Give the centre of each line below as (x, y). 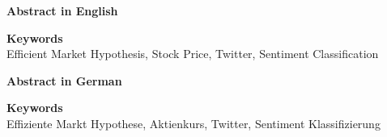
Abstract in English (62, 10)
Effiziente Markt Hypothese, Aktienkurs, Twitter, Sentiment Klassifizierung (193, 123)
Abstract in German (64, 80)
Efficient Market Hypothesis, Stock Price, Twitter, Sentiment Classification (193, 54)
